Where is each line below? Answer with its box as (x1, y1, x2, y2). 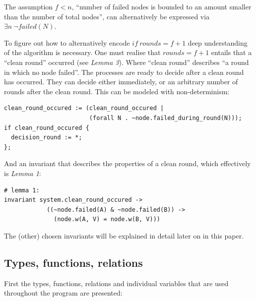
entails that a (211, 47, 252, 58)
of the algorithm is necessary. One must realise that (4, 47, 161, 58)
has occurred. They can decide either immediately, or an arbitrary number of (4, 76, 238, 87)
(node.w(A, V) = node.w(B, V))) (54, 216, 160, 223)
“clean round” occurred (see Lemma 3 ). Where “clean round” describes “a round (4, 57, 249, 67)
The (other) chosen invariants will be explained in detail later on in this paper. (4, 230, 244, 241)
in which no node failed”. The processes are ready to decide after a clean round (4, 66, 244, 77)
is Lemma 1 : (4, 168, 41, 178)
